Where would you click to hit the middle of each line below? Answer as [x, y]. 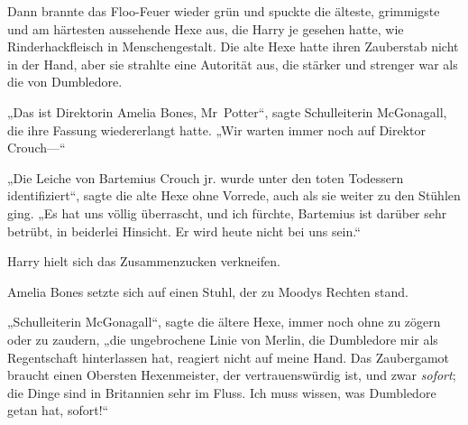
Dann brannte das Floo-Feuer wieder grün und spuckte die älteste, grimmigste [224, 11]
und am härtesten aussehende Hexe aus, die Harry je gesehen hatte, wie [206, 28]
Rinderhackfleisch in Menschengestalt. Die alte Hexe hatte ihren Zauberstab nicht [233, 46]
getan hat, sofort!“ [58, 410]
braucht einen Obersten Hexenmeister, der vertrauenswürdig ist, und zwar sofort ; [232, 375]
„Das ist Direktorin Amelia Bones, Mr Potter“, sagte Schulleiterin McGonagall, [227, 111]
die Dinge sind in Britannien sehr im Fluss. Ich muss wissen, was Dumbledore [222, 392]
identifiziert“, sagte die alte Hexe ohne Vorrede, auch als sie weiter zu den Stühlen [234, 195]
